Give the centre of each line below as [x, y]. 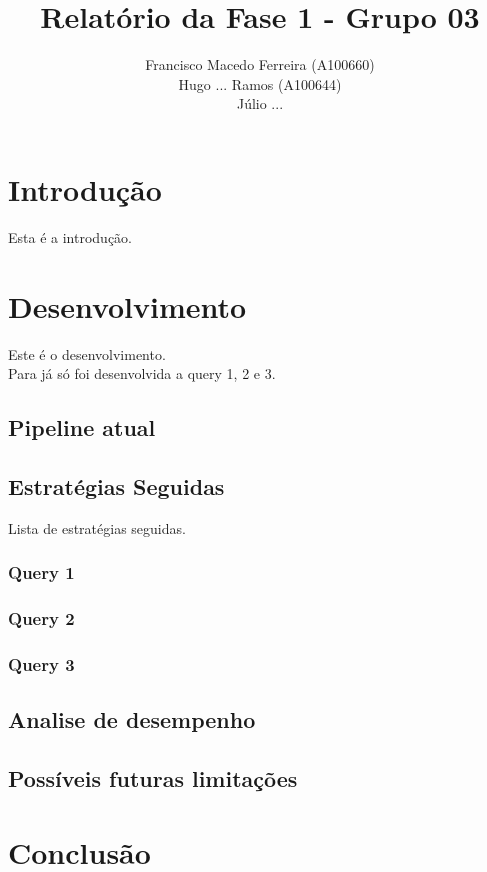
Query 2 [41, 618]
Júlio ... [260, 103]
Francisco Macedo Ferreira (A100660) [260, 64]
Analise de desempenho [132, 719]
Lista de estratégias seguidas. [97, 527]
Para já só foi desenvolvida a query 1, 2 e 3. [142, 373]
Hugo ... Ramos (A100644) [260, 83]
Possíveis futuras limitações [153, 778]
